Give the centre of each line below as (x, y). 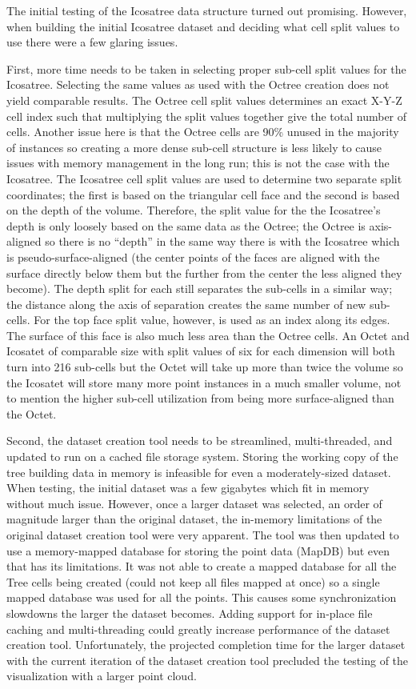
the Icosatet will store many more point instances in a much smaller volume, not (204, 382)
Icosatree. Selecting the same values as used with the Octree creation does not (198, 84)
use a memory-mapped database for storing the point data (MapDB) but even (198, 550)
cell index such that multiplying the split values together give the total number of (207, 116)
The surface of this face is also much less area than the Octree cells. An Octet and (208, 335)
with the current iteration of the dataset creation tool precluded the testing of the (208, 660)
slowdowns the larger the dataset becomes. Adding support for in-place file (190, 613)
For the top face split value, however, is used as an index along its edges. (212, 320)
